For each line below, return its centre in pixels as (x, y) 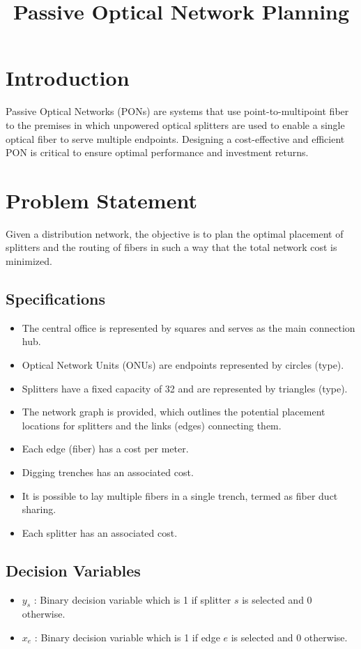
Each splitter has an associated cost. (100, 532)
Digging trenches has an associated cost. (108, 472)
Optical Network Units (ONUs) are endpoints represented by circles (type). (183, 364)
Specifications (56, 298)
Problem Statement (101, 200)
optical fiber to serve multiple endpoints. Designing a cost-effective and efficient (175, 138)
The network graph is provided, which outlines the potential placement (174, 412)
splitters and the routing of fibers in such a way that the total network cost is (171, 247)
